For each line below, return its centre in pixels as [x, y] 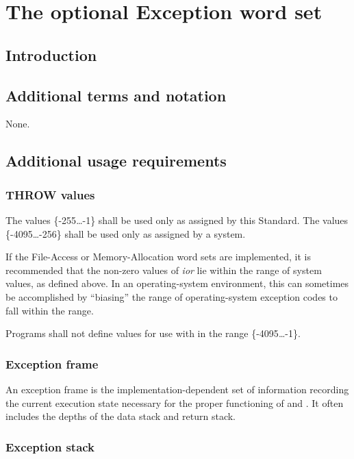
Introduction [51, 54]
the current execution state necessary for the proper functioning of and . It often [175, 402]
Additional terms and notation [116, 95]
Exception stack [50, 446]
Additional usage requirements [116, 161]
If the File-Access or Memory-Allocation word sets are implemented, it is [158, 257]
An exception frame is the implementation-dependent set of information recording [177, 389]
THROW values [50, 194]
